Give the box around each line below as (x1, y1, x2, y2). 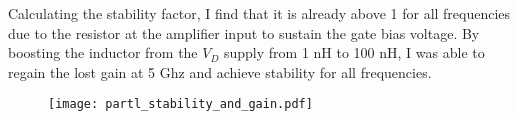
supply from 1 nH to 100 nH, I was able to (223, 42, 485, 63)
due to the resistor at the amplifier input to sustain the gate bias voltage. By (8, 22, 480, 43)
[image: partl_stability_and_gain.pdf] (48, 97, 313, 112)
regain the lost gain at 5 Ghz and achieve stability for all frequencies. (8, 61, 432, 82)
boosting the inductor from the (8, 42, 198, 63)
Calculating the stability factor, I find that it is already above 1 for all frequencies (8, 3, 511, 23)
